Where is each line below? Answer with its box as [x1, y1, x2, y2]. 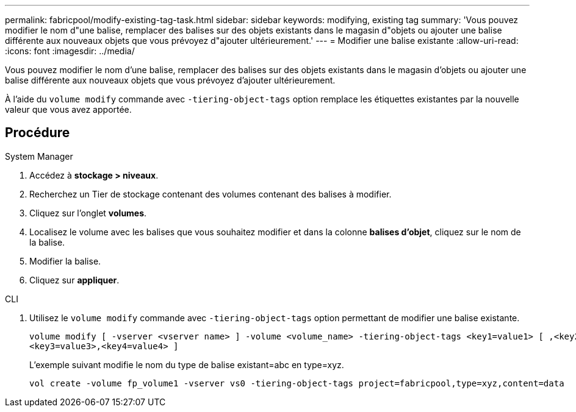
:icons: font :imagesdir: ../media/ [5, 46, 135, 56]
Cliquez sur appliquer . [29, 274, 120, 285]
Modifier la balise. [29, 255, 101, 266]
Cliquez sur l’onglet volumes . [29, 207, 147, 218]
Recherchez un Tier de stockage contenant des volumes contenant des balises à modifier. [29, 188, 392, 199]
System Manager [5, 151, 73, 162]
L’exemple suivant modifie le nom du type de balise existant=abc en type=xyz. [29, 359, 344, 370]
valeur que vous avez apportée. [5, 104, 132, 115]
